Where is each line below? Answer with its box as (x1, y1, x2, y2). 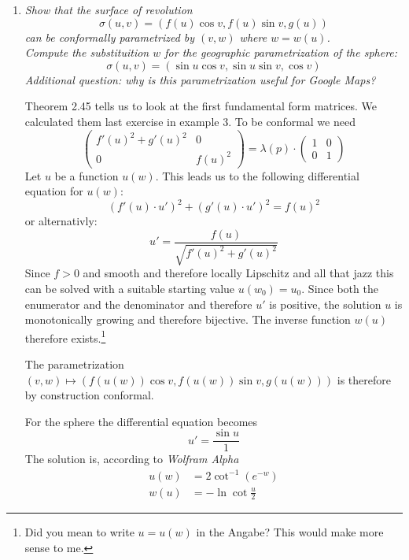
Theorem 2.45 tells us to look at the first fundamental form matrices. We (24, 98, 378, 114)
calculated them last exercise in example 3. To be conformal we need (24, 113, 356, 129)
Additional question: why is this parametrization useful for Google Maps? (24, 71, 376, 87)
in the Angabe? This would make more (196, 524, 384, 540)
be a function (54, 167, 119, 184)
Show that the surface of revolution (24, 2, 193, 17)
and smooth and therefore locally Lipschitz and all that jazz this (83, 265, 394, 281)
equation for (24, 183, 83, 199)
